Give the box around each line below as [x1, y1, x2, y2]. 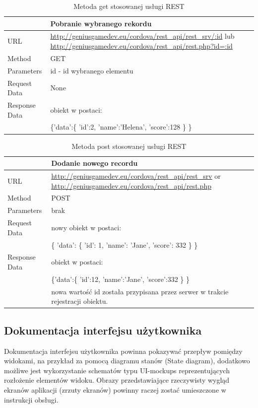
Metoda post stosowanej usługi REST [71, 140, 187, 151]
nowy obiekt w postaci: [51, 222, 122, 232]
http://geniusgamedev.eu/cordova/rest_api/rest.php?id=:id [50, 41, 233, 51]
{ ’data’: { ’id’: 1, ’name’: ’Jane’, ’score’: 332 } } [51, 239, 198, 250]
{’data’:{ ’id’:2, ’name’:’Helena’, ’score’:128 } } [50, 122, 192, 132]
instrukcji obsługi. [4, 394, 59, 405]
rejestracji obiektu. [51, 296, 108, 306]
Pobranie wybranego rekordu [50, 18, 152, 28]
